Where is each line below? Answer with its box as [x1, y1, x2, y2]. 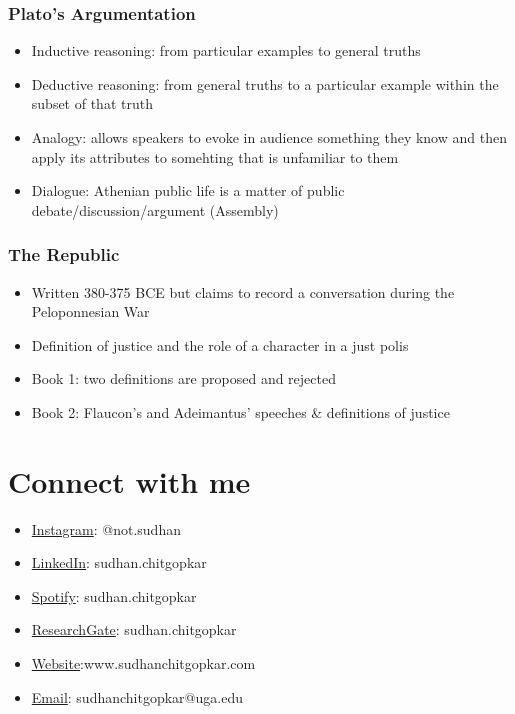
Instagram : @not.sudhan [31, 518, 181, 539]
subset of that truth [31, 93, 153, 114]
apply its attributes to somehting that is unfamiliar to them [31, 146, 399, 167]
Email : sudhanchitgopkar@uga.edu [31, 686, 243, 707]
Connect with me [8, 460, 251, 501]
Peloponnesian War [31, 301, 150, 322]
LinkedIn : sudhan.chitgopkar [31, 552, 207, 573]
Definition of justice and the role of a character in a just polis [31, 334, 409, 355]
